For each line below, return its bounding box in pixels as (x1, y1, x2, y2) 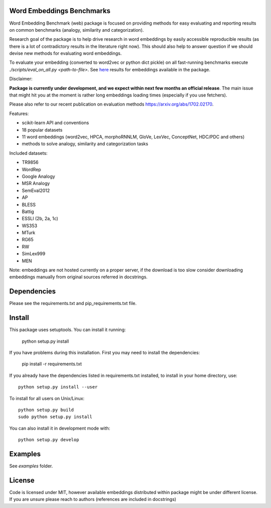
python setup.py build (18, 407, 74, 413)
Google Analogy (22, 173, 55, 179)
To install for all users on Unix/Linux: (9, 395, 85, 401)
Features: (9, 111, 29, 117)
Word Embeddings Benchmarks (9, 7, 110, 15)
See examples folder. (9, 463, 53, 469)
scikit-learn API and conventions (22, 120, 89, 126)
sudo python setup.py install (18, 414, 93, 420)
